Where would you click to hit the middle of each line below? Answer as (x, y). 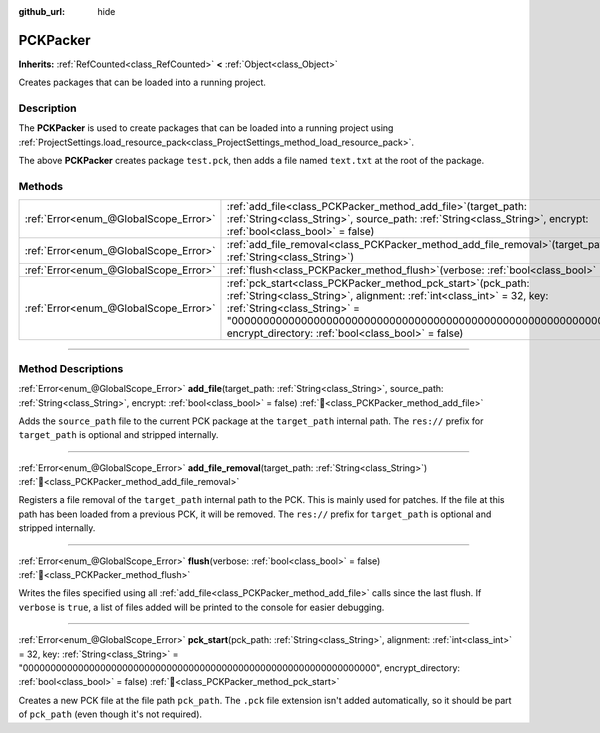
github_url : (41, 11)
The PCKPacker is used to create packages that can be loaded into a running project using (206, 128)
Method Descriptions (71, 368)
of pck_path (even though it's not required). (110, 714)
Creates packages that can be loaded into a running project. (142, 82)
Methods (41, 186)
